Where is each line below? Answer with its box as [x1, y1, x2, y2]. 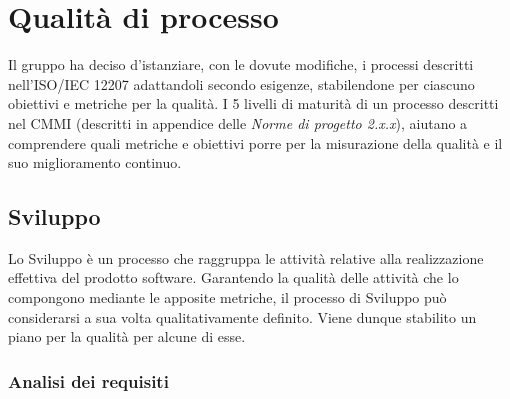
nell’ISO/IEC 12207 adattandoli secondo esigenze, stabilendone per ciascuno [8, 73, 475, 94]
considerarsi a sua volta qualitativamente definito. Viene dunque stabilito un [8, 306, 477, 327]
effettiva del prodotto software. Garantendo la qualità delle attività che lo [8, 267, 459, 288]
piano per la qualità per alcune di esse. [8, 326, 246, 347]
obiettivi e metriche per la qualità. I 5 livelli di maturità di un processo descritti [8, 93, 499, 114]
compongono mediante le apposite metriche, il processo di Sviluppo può [8, 287, 447, 308]
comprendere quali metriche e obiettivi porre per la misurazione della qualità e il [8, 132, 503, 153]
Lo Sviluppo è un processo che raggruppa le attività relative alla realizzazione [8, 247, 484, 268]
